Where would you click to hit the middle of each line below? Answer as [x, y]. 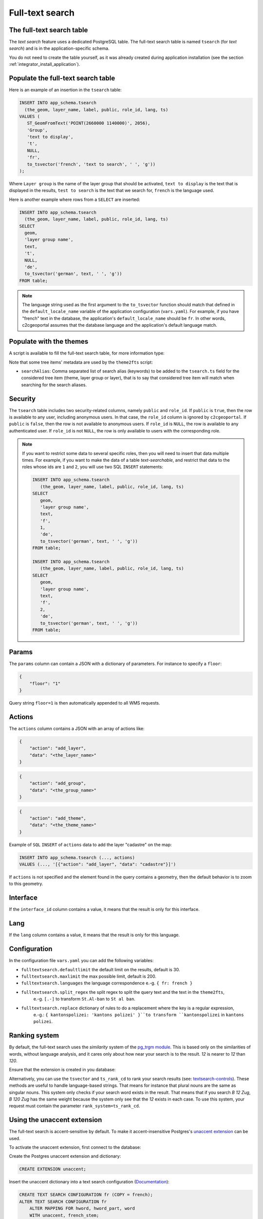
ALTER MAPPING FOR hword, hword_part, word [82, 1209]
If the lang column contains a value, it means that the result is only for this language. [94, 935]
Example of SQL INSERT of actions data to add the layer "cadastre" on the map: [91, 845]
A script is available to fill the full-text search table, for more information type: [87, 353]
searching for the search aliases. [54, 385]
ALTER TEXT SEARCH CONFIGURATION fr [63, 1201]
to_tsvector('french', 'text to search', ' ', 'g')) [91, 164]
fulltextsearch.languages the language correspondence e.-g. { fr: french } [107, 983]
